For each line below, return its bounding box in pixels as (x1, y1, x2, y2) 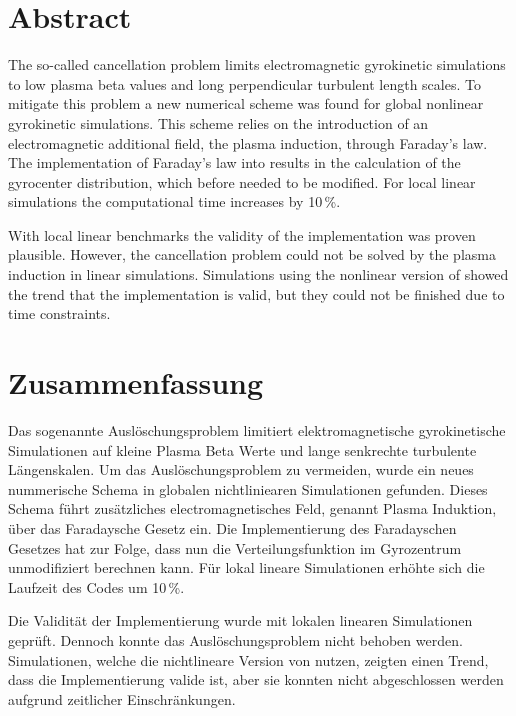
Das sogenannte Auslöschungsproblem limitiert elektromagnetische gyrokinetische (8, 419, 506, 440)
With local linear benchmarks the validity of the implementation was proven (8, 224, 476, 245)
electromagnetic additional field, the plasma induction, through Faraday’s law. (8, 132, 488, 153)
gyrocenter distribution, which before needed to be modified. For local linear (8, 171, 476, 192)
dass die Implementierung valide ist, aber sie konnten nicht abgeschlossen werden (8, 669, 504, 690)
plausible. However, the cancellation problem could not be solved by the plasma (8, 244, 496, 265)
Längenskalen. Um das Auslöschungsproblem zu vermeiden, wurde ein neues (8, 459, 474, 480)
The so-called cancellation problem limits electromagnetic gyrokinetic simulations (8, 54, 506, 75)
